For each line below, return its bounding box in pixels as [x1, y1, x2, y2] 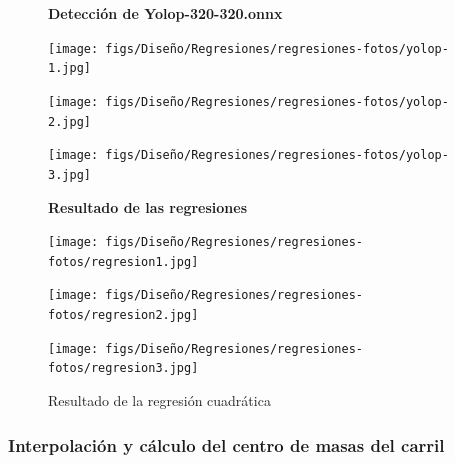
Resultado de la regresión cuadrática [48, 390, 271, 411]
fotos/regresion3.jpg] [48, 361, 199, 376]
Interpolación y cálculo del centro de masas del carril [8, 432, 445, 457]
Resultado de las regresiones [48, 196, 247, 217]
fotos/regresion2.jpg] [48, 308, 199, 323]
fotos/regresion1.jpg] [48, 254, 199, 269]
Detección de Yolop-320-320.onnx [48, 3, 283, 23]
